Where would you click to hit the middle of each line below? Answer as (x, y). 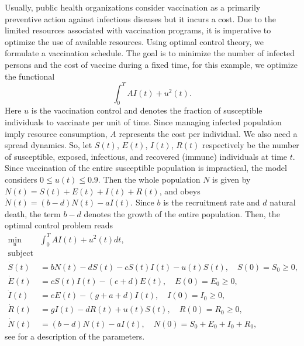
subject (20, 254)
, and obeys (180, 191)
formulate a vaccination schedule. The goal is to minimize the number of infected (150, 53)
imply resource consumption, (56, 133)
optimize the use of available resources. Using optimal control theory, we (134, 41)
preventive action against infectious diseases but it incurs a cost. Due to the (140, 18)
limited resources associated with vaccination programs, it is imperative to (138, 30)
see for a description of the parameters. (75, 336)
